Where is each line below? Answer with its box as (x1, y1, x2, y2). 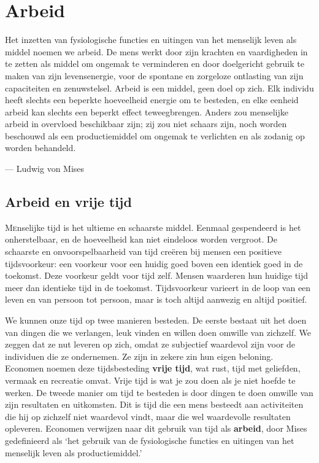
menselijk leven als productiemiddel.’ (5, 446, 142, 459)
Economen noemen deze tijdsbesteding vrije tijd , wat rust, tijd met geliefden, (5, 362, 301, 375)
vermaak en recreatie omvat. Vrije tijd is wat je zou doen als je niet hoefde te (5, 373, 296, 386)
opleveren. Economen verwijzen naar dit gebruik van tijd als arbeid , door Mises (5, 422, 307, 435)
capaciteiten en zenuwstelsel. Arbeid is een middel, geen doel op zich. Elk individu (5, 81, 314, 94)
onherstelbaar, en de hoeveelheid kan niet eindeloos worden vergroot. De (5, 233, 277, 246)
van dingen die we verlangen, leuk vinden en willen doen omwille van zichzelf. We (5, 325, 311, 338)
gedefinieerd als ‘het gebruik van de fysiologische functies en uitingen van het (5, 434, 294, 446)
